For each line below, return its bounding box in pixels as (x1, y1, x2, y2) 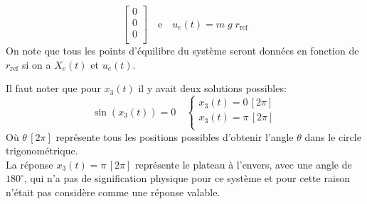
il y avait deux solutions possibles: (138, 81, 287, 96)
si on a (21, 57, 51, 72)
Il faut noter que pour (6, 81, 101, 96)
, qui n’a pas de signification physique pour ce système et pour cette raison (23, 171, 351, 186)
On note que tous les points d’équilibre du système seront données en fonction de (6, 43, 359, 58)
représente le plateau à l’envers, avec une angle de (134, 157, 352, 171)
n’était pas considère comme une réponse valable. (6, 184, 220, 199)
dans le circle (304, 129, 361, 144)
